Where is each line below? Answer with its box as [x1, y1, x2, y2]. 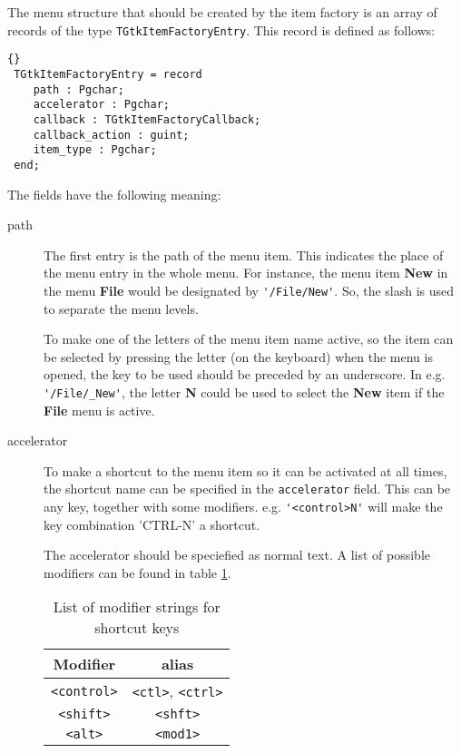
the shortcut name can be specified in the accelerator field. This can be [44, 479, 451, 498]
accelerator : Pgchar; [33, 98, 170, 112]
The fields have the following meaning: [7, 184, 221, 203]
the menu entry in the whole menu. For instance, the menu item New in [44, 263, 448, 282]
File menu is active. [44, 400, 155, 419]
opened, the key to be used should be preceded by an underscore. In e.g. [44, 365, 446, 384]
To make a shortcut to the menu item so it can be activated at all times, [44, 461, 447, 480]
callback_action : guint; [33, 128, 190, 142]
